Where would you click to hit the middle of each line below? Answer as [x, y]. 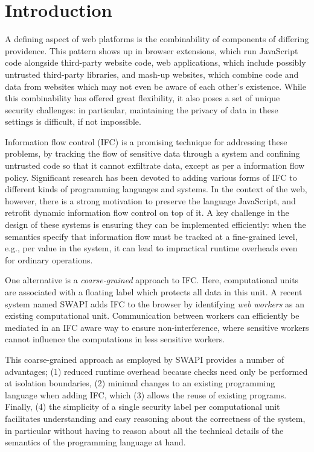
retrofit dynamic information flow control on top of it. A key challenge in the [147, 212]
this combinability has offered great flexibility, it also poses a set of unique [143, 98]
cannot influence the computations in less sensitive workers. [115, 339]
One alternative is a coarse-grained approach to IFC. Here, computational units [152, 280]
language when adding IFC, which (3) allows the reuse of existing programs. [146, 394]
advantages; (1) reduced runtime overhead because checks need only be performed [156, 371]
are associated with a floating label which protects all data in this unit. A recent [154, 292]
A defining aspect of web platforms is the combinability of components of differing [157, 39]
